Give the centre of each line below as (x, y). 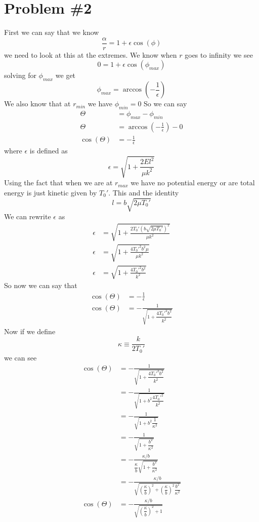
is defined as (49, 151)
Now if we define (30, 331)
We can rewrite (28, 216)
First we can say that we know (52, 32)
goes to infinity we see (219, 54)
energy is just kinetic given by (51, 192)
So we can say (165, 104)
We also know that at (37, 104)
